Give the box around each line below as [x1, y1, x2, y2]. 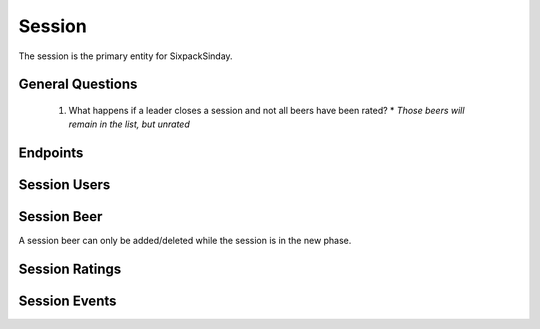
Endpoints [18, 145, 84, 162]
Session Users [18, 176, 111, 194]
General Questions [18, 76, 138, 93]
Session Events [18, 293, 117, 310]
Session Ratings [18, 261, 122, 278]
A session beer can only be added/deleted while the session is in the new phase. [18, 235, 352, 247]
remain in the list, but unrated [68, 118, 190, 130]
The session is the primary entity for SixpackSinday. [18, 50, 234, 62]
